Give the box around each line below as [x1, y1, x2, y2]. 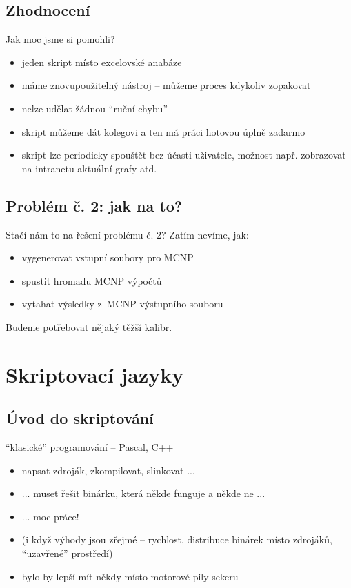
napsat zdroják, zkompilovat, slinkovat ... [21, 463, 195, 477]
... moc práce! [21, 509, 79, 523]
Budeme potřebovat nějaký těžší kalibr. [6, 319, 172, 334]
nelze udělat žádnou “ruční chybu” [21, 101, 168, 115]
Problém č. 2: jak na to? [6, 194, 183, 216]
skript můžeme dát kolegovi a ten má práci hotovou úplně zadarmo [21, 124, 305, 139]
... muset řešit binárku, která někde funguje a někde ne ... [21, 486, 265, 500]
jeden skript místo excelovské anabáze [21, 54, 182, 69]
